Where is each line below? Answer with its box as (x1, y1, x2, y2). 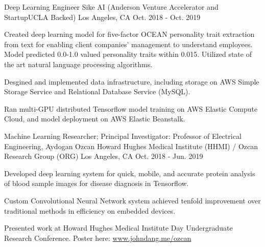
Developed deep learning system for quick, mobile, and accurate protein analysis (4, 168, 255, 178)
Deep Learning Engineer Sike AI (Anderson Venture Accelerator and (4, 2, 219, 12)
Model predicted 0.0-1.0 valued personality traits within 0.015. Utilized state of (4, 49, 252, 59)
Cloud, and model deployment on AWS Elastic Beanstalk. (4, 113, 185, 124)
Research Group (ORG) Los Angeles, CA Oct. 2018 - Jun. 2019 (4, 151, 203, 161)
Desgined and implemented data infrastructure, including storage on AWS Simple (4, 76, 259, 87)
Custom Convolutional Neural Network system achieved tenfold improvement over (4, 195, 261, 205)
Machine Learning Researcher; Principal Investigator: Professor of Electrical (4, 130, 242, 141)
